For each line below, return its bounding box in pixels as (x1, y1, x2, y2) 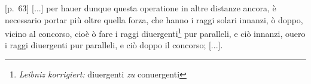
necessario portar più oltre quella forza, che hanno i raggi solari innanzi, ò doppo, (5, 13, 303, 26)
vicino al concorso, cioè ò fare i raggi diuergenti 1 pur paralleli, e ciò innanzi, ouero (5, 26, 306, 39)
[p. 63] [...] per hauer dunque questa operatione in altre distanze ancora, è (5, 2, 276, 14)
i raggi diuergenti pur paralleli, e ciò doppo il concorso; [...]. (5, 39, 223, 51)
